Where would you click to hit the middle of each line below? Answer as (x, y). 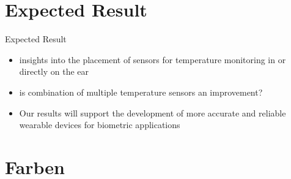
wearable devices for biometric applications (100, 125)
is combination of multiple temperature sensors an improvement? (141, 92)
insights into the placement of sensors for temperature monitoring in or (153, 59)
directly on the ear (54, 71)
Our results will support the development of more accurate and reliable (153, 112)
